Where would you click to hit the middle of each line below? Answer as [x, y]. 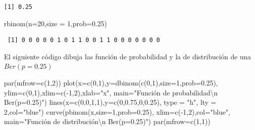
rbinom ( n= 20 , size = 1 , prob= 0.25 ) [55, 23]
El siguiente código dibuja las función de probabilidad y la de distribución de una [127, 56]
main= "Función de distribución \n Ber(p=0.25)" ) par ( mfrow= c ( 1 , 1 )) [107, 121]
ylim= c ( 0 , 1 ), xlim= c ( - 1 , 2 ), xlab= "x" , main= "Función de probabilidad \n [111, 92]
